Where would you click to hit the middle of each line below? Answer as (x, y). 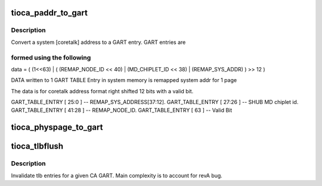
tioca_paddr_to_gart (49, 13)
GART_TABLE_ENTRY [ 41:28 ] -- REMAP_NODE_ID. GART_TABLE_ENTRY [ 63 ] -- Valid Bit (122, 111)
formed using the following (51, 58)
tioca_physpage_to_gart (57, 127)
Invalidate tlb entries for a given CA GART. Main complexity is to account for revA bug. (117, 175)
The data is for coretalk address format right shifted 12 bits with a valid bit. (102, 91)
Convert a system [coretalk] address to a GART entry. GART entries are (98, 42)
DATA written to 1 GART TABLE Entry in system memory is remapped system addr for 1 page (124, 80)
